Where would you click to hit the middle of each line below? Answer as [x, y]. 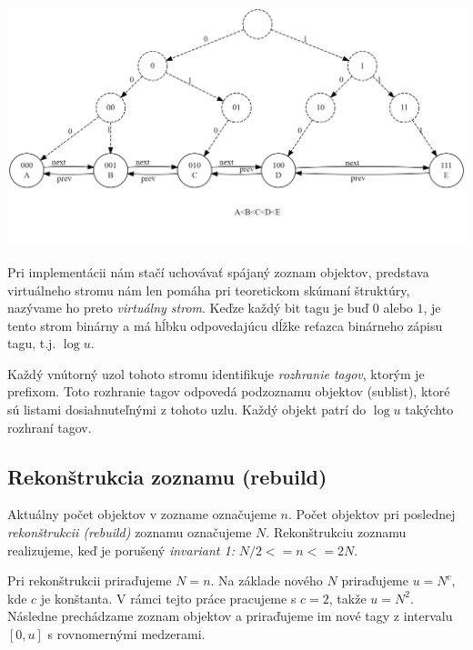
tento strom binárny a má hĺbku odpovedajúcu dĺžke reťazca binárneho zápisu [225, 325]
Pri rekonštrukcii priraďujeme [90, 580]
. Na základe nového [267, 580]
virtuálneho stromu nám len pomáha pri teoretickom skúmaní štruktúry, [209, 290]
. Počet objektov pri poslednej [372, 514]
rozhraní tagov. [50, 427]
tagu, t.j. [32, 343]
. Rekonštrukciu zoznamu [336, 532]
